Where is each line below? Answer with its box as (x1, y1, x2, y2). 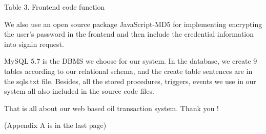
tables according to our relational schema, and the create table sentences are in (4, 65, 253, 76)
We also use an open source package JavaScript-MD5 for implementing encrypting (4, 18, 262, 29)
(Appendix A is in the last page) (4, 120, 107, 130)
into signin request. (4, 38, 64, 49)
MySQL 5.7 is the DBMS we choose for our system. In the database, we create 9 (4, 56, 257, 66)
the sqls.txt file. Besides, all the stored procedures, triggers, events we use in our (4, 75, 256, 86)
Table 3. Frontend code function (4, 2, 105, 12)
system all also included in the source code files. (4, 86, 154, 96)
